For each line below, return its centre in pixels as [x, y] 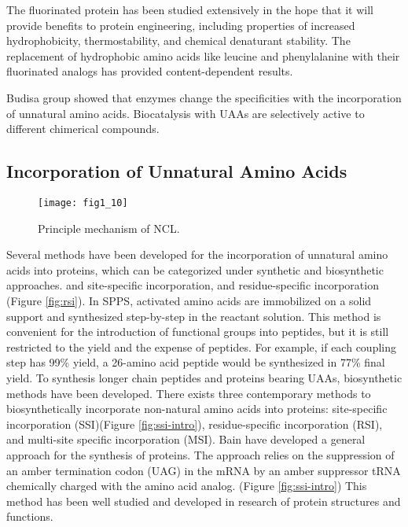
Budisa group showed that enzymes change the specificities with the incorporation [204, 97]
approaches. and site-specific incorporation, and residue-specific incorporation [193, 285]
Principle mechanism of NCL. [109, 228]
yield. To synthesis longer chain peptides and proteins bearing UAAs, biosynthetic [204, 377]
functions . [30, 516]
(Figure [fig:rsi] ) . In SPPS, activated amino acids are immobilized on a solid [189, 300]
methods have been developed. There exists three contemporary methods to [189, 393]
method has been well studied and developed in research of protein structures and [204, 501]
